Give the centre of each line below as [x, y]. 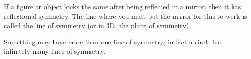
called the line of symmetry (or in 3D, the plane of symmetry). [98, 25]
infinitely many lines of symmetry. [55, 51]
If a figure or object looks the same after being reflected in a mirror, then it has [123, 6]
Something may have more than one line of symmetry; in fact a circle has [113, 41]
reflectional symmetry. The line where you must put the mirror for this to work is [125, 16]
